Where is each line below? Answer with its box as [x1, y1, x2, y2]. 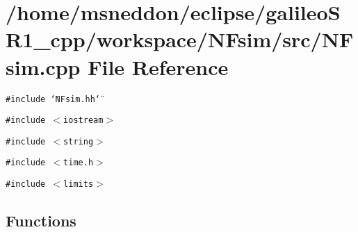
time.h [63, 158, 94, 168]
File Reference [88, 52, 229, 81]
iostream [63, 115, 104, 126]
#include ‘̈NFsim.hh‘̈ [6, 94, 101, 104]
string [63, 136, 94, 147]
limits [63, 179, 94, 190]
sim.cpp [6, 52, 81, 81]
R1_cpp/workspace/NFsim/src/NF [6, 25, 354, 53]
